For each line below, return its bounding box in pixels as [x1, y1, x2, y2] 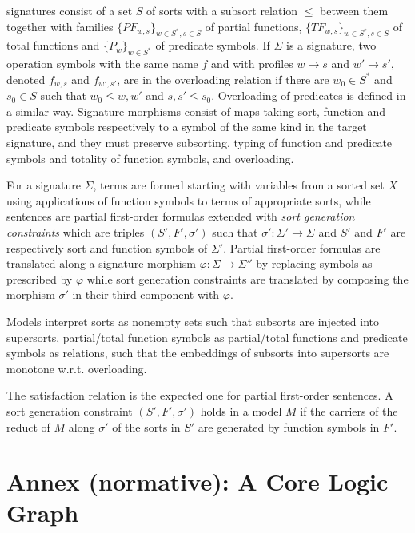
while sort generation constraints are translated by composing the [86, 270, 409, 287]
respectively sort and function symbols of [6, 239, 208, 256]
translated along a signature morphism [6, 255, 196, 272]
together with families [6, 18, 114, 34]
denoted [6, 70, 46, 87]
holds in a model [200, 402, 282, 419]
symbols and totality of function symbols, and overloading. [6, 149, 294, 166]
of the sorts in [112, 418, 181, 435]
